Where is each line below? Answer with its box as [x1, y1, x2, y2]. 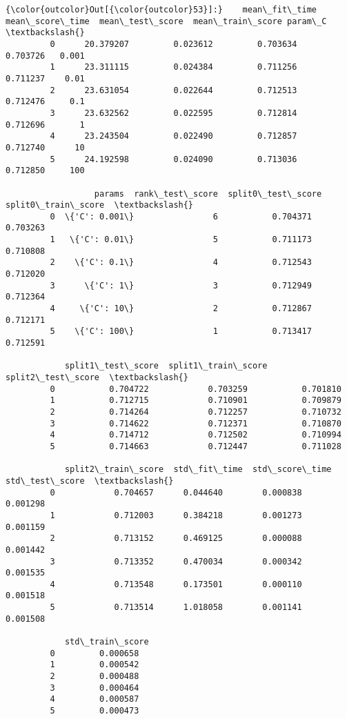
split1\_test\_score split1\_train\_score [64, 361, 268, 371]
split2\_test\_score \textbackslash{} [6, 373, 188, 382]
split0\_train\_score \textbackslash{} [6, 200, 194, 210]
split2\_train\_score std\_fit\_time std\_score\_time [64, 464, 332, 475]
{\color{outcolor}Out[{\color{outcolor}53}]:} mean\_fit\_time [6, 5, 317, 14]
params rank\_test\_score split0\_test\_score [94, 188, 322, 199]
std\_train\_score [64, 637, 149, 647]
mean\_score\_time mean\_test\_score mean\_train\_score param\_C [6, 16, 327, 26]
